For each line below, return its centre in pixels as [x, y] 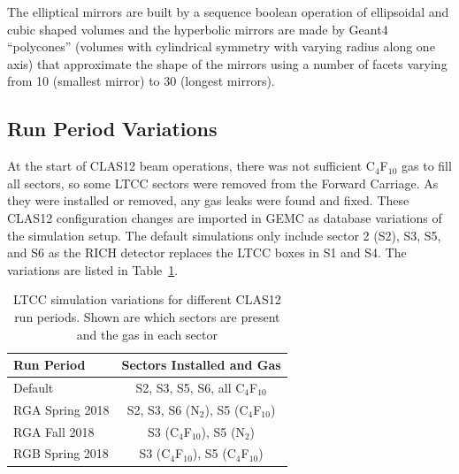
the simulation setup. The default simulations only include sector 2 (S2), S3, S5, [224, 235]
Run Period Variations [112, 129]
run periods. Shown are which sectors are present [147, 316]
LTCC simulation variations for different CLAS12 [147, 299]
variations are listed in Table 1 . [93, 269]
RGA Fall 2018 [54, 431]
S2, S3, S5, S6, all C [190, 387]
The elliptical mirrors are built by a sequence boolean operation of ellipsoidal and [228, 11]
